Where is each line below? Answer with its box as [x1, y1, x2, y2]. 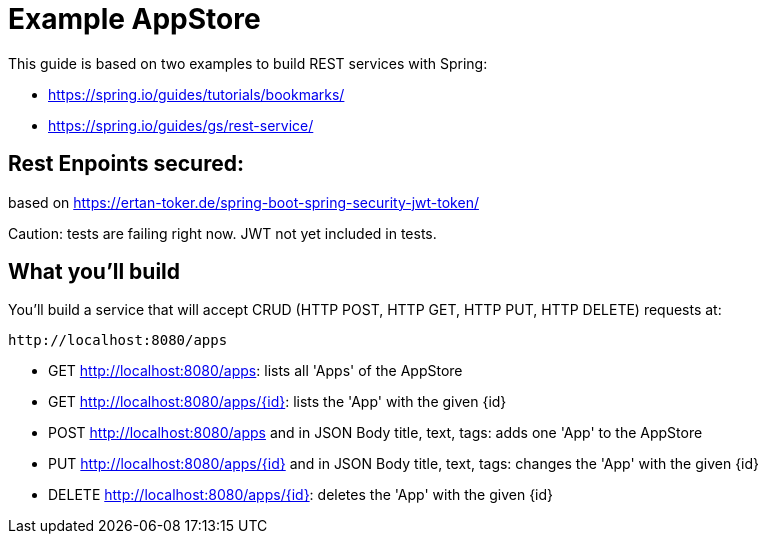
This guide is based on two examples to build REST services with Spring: [8, 54, 488, 72]
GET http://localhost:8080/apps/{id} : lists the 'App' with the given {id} [48, 393, 507, 411]
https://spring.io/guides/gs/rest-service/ [48, 116, 314, 134]
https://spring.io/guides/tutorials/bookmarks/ [48, 85, 345, 103]
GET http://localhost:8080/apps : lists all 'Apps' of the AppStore [48, 362, 463, 380]
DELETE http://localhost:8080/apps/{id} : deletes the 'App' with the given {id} [48, 486, 554, 504]
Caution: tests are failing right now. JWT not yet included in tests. [8, 224, 437, 242]
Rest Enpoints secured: [8, 151, 244, 177]
